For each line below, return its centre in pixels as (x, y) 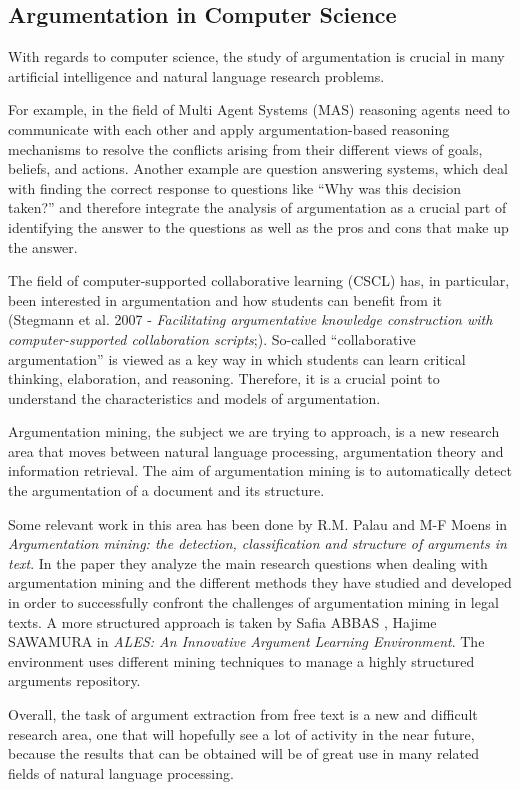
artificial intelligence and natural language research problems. (196, 75)
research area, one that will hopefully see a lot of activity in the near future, (241, 733)
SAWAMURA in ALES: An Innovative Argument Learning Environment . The (246, 641)
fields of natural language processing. (121, 772)
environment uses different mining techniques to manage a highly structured (241, 660)
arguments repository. (74, 680)
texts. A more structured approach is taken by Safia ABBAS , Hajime (222, 621)
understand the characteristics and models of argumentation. (194, 397)
